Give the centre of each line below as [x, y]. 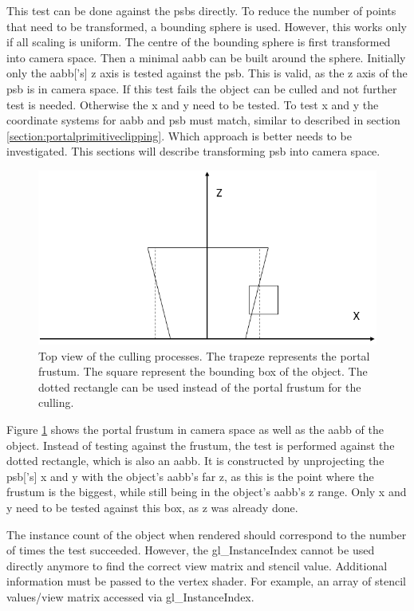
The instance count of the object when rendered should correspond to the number [207, 534]
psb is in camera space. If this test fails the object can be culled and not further [202, 88]
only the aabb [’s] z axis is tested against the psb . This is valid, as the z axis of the [207, 73]
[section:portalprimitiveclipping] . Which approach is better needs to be [179, 135]
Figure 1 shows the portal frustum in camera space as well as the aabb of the [195, 430]
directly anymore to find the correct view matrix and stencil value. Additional [197, 565]
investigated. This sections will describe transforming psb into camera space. [193, 151]
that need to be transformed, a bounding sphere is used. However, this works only [207, 26]
